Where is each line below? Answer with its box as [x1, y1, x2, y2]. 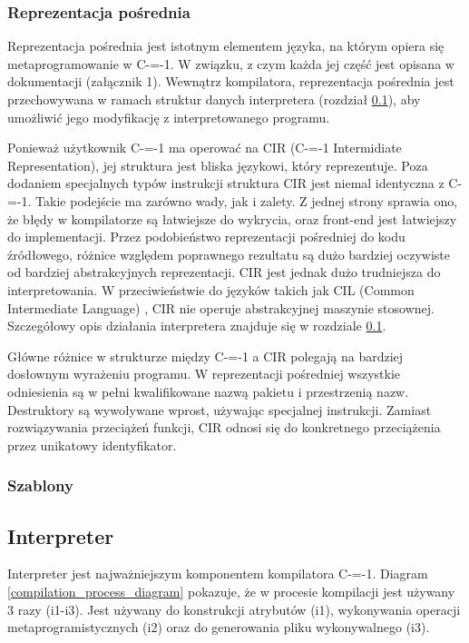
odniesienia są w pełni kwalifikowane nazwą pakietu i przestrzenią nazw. [7, 381, 409, 401]
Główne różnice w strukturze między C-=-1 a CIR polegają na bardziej [7, 346, 404, 365]
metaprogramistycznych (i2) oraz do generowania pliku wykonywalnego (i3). [7, 618, 430, 637]
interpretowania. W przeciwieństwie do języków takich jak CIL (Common [7, 280, 415, 299]
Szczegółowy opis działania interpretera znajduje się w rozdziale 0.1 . [7, 316, 386, 335]
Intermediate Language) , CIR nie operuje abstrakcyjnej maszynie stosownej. [7, 298, 435, 317]
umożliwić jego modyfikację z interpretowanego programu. [7, 107, 330, 126]
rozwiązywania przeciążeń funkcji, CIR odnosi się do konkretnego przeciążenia [7, 418, 441, 437]
